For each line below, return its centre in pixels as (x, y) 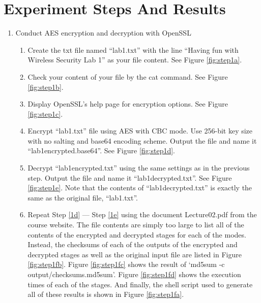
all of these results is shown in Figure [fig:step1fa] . (106, 294)
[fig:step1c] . (45, 113)
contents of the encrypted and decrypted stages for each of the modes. (137, 234)
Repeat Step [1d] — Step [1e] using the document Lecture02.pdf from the (142, 214)
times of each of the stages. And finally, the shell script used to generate (140, 284)
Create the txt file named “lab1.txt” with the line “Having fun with (133, 49)
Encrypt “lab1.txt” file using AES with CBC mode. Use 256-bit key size (140, 131)
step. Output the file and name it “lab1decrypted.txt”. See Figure (130, 177)
